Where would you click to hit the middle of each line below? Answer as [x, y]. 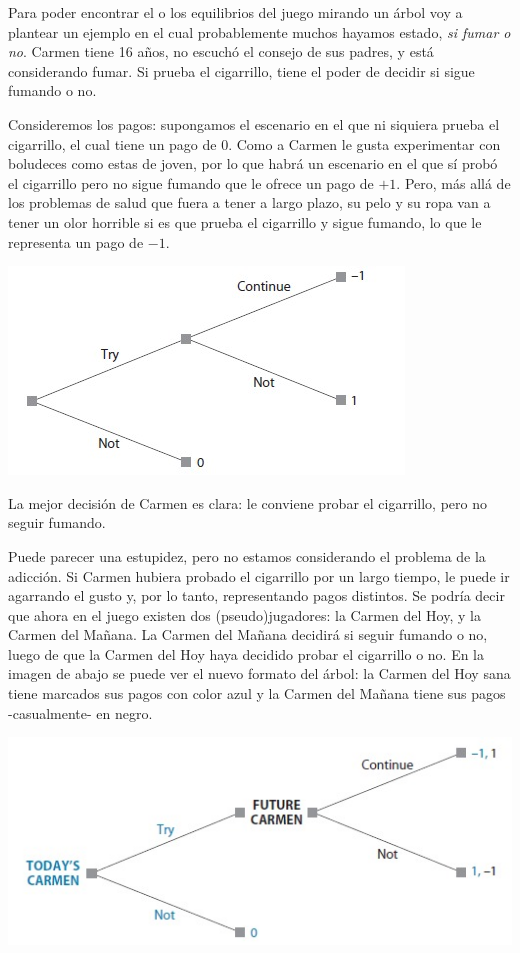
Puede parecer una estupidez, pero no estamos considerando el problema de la [247, 555]
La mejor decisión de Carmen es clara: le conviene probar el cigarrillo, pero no [247, 502]
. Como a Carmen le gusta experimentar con [364, 143]
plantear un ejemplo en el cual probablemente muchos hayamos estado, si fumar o [259, 31]
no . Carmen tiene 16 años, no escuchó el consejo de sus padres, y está [221, 51]
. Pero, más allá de [453, 182]
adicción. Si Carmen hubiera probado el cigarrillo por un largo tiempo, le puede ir [259, 575]
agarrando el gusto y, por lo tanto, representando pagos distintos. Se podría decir [256, 595]
